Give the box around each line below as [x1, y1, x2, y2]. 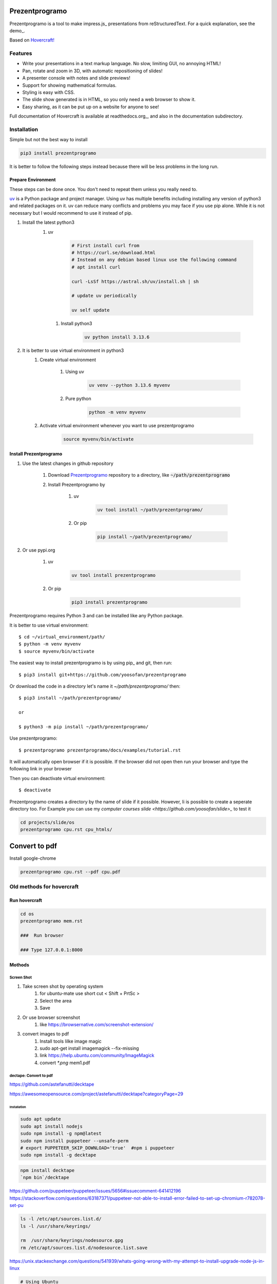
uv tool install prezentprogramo [71, 573, 156, 578]
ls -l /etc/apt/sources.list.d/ [20, 1216, 102, 1222]
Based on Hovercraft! [9, 37, 55, 43]
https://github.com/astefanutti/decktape [9, 1081, 94, 1087]
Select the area [39, 997, 72, 1004]
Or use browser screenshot [22, 1014, 81, 1021]
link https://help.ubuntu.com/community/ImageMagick [39, 1052, 155, 1059]
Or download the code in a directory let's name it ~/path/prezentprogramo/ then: [9, 683, 181, 689]
